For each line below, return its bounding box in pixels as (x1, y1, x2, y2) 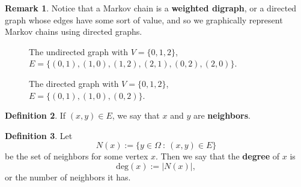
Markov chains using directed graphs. (5, 25, 142, 38)
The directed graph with (29, 77, 119, 89)
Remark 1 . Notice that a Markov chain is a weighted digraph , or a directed (5, 2, 297, 14)
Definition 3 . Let (5, 129, 73, 141)
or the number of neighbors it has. (5, 170, 131, 183)
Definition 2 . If (5, 109, 66, 122)
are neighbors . (193, 109, 251, 122)
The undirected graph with (29, 45, 128, 58)
